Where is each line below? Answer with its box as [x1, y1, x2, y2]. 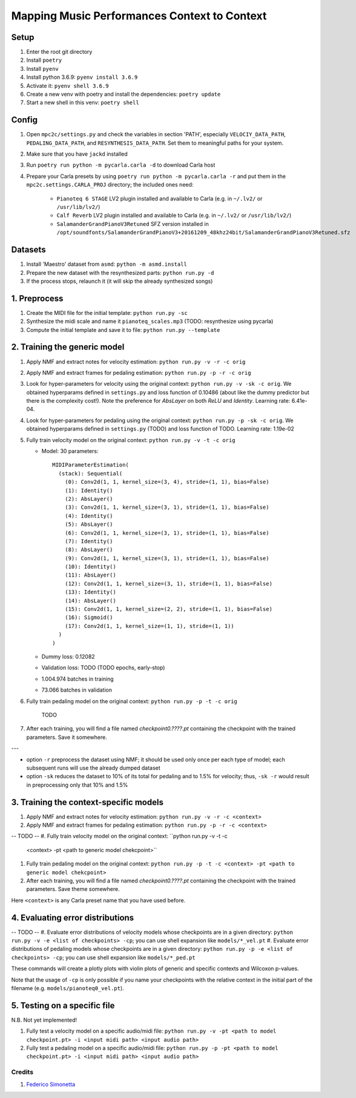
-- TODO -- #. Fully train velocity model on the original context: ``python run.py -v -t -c [11, 833, 228, 840]
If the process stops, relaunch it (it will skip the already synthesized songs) [26, 277, 213, 285]
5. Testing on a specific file [11, 1000, 115, 1011]
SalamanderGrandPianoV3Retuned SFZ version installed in [56, 220, 209, 227]
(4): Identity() [64, 512, 113, 519]
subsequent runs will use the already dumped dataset [26, 764, 160, 772]
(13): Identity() [64, 589, 116, 596]
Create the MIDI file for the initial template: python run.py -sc [26, 309, 188, 316]
